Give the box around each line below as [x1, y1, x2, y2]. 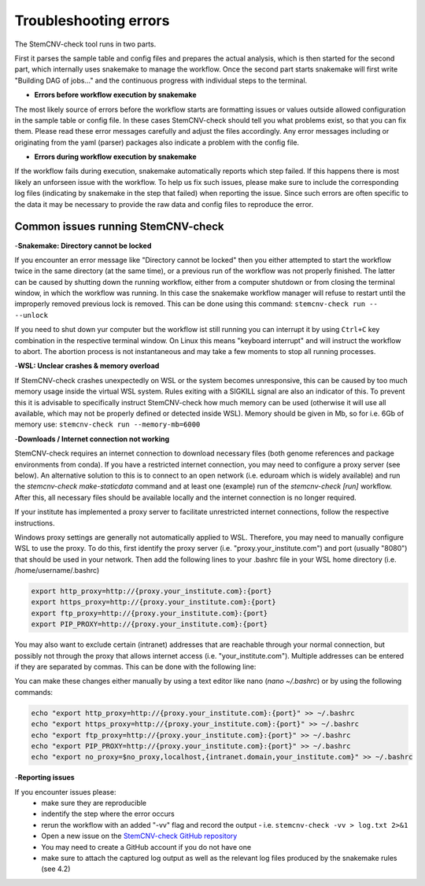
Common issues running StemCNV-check [14, 220, 224, 234]
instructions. [14, 518, 55, 527]
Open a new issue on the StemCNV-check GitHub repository [41, 831, 238, 841]
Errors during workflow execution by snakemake [34, 152, 197, 161]
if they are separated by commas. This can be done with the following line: [14, 662, 257, 671]
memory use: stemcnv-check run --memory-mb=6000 [14, 419, 201, 429]
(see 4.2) [41, 864, 71, 873]
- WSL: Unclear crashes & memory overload [14, 361, 160, 371]
